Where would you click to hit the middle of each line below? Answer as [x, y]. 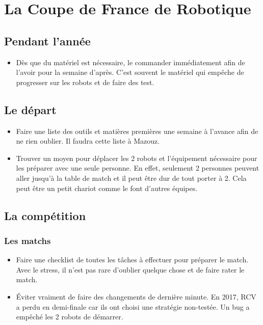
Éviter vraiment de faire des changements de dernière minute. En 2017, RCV [136, 296]
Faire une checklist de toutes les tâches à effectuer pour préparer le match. [132, 260]
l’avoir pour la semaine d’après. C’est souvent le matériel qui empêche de [130, 72]
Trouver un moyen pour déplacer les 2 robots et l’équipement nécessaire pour [137, 158]
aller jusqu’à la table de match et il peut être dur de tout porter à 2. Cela [131, 178]
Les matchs [28, 240]
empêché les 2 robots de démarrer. [70, 317]
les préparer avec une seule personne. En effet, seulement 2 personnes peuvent [138, 168]
